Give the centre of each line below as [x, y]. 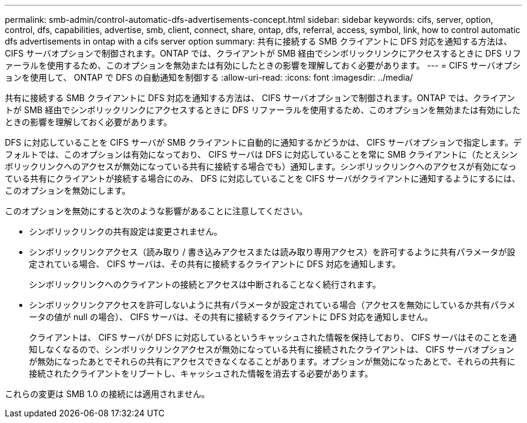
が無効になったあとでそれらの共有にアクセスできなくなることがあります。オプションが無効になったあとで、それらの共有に [272, 361]
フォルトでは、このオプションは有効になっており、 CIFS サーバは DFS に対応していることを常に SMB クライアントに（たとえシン [261, 154]
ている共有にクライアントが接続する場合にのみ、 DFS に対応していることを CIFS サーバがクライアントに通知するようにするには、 [263, 178]
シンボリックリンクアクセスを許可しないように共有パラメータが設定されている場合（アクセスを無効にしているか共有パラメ [272, 305]
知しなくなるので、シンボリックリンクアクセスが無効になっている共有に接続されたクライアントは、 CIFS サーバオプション [272, 349]
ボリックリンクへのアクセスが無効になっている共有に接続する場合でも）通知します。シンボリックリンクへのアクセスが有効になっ [261, 166]
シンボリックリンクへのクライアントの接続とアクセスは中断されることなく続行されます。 [205, 284]
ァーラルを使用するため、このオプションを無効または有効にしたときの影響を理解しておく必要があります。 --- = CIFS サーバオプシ [263, 65]
